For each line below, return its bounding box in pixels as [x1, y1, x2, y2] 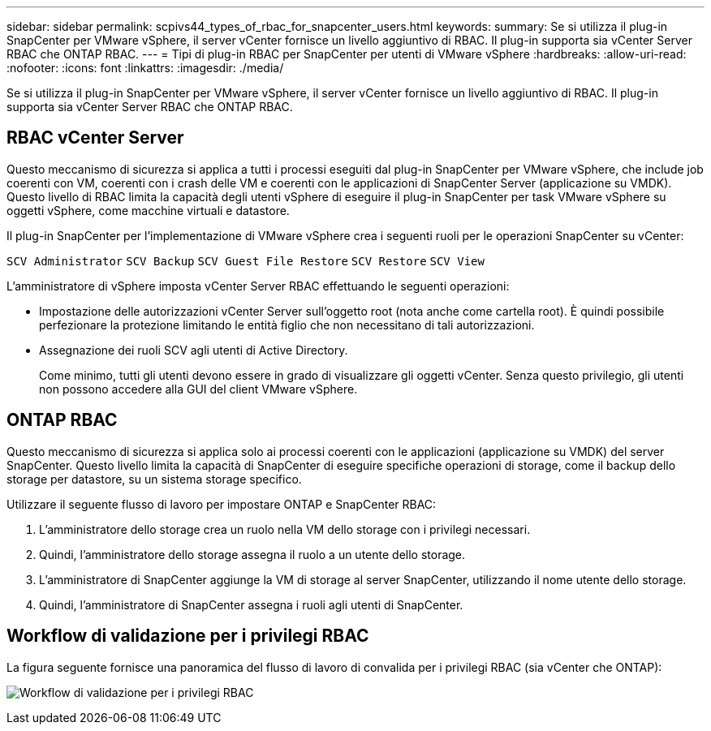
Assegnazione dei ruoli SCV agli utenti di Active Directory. [39, 342, 348, 357]
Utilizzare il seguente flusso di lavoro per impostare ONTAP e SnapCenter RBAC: [6, 497, 437, 511]
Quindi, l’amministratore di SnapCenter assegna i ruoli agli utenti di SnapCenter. [39, 597, 463, 612]
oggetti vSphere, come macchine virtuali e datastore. [6, 203, 290, 217]
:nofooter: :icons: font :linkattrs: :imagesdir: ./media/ [6, 61, 284, 75]
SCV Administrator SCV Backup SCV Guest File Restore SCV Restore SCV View [6, 254, 485, 268]
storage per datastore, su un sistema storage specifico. [6, 471, 302, 486]
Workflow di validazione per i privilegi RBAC [6, 626, 369, 647]
